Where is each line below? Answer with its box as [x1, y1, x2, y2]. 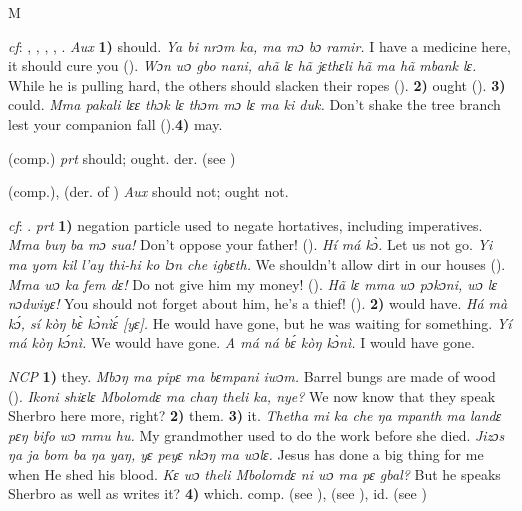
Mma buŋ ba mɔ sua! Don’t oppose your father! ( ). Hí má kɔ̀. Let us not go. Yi [8, 234, 493, 255]
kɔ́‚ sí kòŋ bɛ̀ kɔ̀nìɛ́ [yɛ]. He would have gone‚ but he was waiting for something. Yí [8, 312, 512, 333]
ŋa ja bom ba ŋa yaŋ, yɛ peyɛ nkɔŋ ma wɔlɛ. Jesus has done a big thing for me [8, 444, 484, 465]
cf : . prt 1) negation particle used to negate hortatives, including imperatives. [8, 214, 483, 235]
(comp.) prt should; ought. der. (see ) [8, 147, 236, 168]
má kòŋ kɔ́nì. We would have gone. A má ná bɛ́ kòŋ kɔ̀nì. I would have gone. [8, 332, 475, 353]
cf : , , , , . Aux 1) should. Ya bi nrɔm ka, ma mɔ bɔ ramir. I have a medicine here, [8, 35, 511, 56]
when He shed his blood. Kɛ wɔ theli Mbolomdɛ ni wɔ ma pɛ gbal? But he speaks [8, 463, 501, 484]
